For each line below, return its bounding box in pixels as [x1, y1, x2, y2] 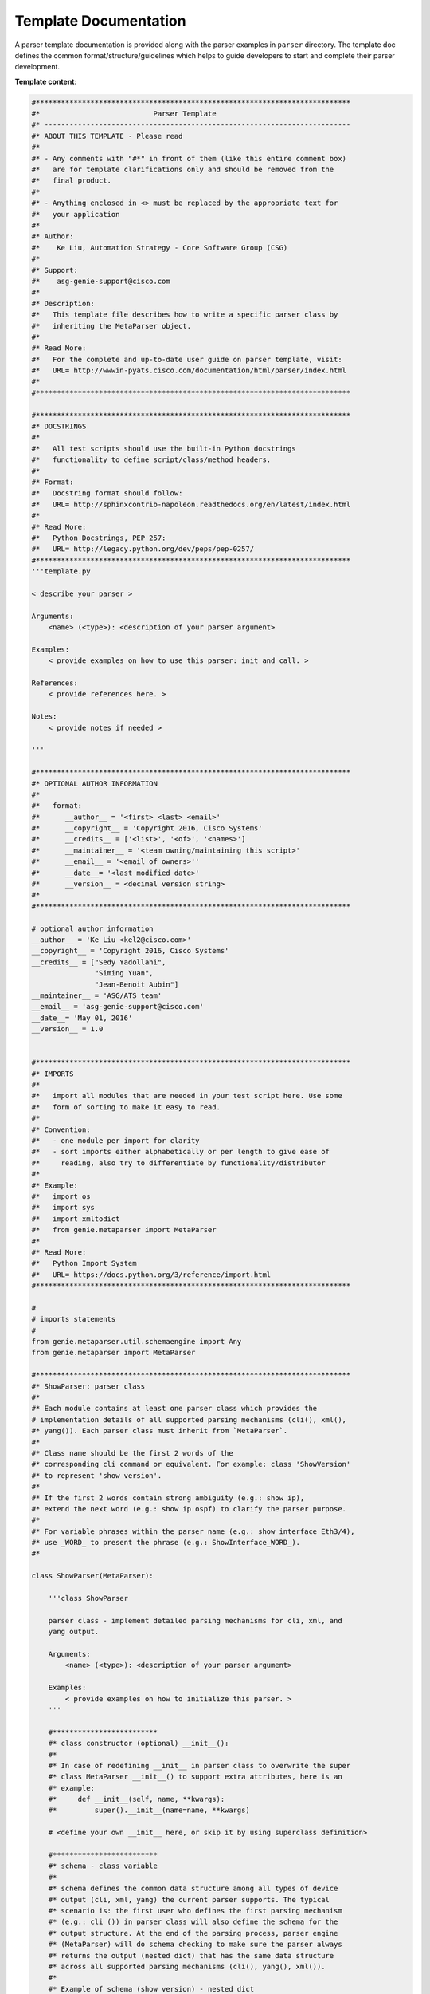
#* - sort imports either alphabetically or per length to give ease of [31, 1147, 330, 1157]
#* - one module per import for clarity [31, 1137, 200, 1145]
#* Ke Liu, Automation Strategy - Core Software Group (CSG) [31, 243, 288, 252]
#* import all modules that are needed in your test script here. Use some [31, 1091, 342, 1101]
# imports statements [31, 1314, 116, 1324]
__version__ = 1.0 [31, 1025, 104, 1034]
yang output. [48, 1627, 100, 1637]
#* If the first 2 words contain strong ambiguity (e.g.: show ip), [31, 1493, 305, 1503]
